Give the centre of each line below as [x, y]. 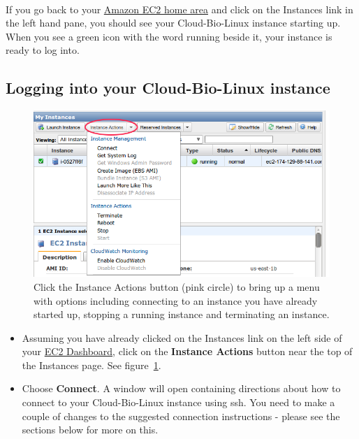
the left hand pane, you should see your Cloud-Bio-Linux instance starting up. [173, 23]
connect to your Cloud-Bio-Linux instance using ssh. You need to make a [178, 402]
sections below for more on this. [90, 430]
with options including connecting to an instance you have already [176, 300]
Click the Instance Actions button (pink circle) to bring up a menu [177, 286]
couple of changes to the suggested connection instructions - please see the [181, 416]
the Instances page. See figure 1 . [91, 365]
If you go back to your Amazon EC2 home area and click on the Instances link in [179, 9]
